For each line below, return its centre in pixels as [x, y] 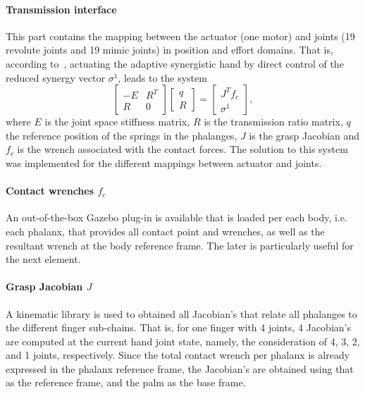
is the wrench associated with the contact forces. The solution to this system [182, 149]
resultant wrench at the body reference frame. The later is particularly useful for [180, 245]
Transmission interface [61, 9]
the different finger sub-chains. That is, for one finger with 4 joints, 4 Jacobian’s [178, 327]
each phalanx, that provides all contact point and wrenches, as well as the [165, 231]
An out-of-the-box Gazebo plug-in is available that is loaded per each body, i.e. [177, 217]
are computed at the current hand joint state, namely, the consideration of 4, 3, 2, [183, 341]
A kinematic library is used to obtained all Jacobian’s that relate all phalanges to [181, 313]
